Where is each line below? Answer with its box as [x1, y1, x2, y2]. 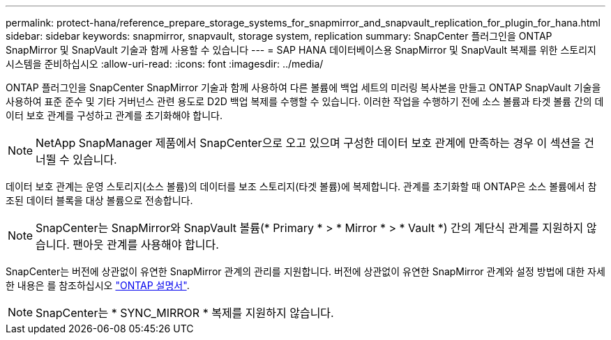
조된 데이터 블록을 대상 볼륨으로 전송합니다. [6, 194, 193, 206]
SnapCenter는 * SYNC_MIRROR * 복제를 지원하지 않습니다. [36, 306, 334, 320]
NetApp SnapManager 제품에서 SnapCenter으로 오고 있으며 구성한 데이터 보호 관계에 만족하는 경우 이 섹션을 [36, 136, 581, 150]
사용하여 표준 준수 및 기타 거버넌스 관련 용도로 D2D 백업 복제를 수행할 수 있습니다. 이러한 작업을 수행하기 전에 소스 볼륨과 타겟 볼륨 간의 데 [6, 95, 604, 107]
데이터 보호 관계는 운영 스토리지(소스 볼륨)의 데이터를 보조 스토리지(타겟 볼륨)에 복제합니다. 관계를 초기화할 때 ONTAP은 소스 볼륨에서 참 [6, 180, 597, 192]
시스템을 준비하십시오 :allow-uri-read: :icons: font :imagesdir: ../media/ [6, 58, 324, 70]
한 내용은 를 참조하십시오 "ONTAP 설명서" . [6, 279, 190, 291]
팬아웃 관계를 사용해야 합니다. [73, 238, 219, 252]
